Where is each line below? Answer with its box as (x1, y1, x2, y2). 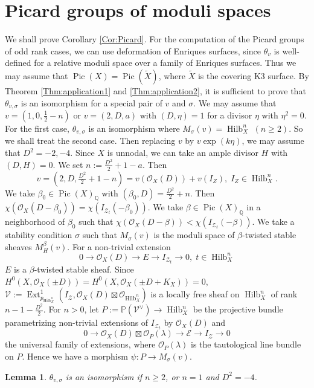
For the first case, (5, 121, 69, 134)
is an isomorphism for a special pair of (21, 96, 162, 109)
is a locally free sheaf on (150, 288, 240, 300)
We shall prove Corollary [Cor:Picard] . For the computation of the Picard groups (5, 33, 304, 45)
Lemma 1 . (5, 370, 47, 383)
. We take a (252, 215, 295, 228)
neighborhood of (5, 215, 65, 228)
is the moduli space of (153, 228, 235, 241)
